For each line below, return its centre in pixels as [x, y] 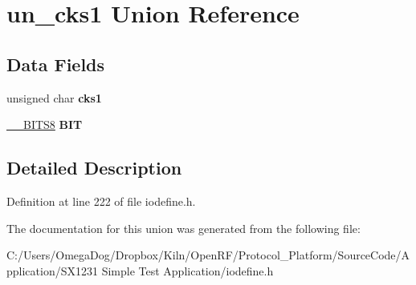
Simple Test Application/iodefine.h [188, 270]
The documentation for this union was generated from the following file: [184, 228]
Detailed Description [94, 168]
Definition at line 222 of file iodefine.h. [101, 201]
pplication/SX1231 [52, 270]
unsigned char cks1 [54, 97]
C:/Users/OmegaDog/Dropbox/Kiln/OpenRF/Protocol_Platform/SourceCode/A [208, 255]
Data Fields [56, 64]
